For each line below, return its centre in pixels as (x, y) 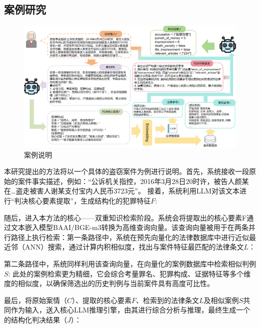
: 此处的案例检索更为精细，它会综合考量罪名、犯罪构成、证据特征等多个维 (129, 273)
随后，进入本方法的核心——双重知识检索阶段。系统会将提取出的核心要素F (125, 217)
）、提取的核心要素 (102, 300)
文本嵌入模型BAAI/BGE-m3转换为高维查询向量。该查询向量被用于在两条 (129, 227)
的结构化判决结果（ (35, 319)
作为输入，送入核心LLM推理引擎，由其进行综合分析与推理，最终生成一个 (130, 310)
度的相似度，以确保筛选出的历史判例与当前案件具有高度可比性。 (109, 283)
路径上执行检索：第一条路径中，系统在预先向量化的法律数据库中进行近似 (130, 237)
